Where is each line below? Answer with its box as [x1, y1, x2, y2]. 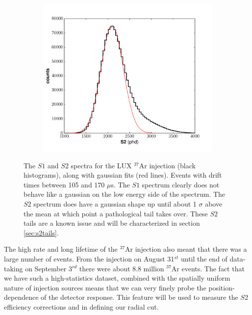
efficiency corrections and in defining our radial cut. [4, 301, 159, 312]
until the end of [180, 253, 227, 263]
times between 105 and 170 [24, 179, 105, 189]
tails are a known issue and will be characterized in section [24, 218, 200, 228]
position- [208, 282, 235, 292]
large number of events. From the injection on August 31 [4, 253, 175, 263]
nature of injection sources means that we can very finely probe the [4, 282, 206, 292]
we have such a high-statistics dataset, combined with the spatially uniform [4, 273, 230, 283]
